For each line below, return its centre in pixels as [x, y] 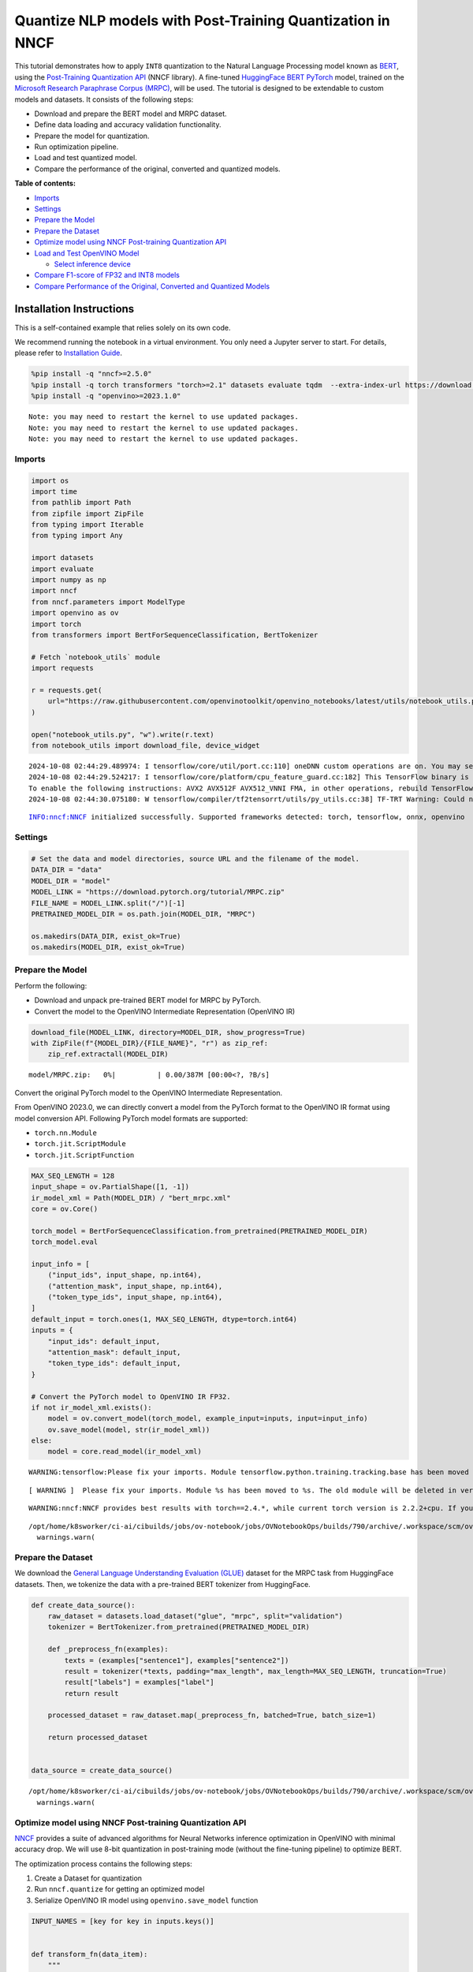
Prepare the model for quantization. [92, 136]
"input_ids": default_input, [104, 1341]
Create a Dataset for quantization [88, 1878]
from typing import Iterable [88, 525]
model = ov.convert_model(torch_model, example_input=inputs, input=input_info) [208, 1419]
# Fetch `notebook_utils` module [96, 657]
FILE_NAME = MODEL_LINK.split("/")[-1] [108, 903]
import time [54, 491]
